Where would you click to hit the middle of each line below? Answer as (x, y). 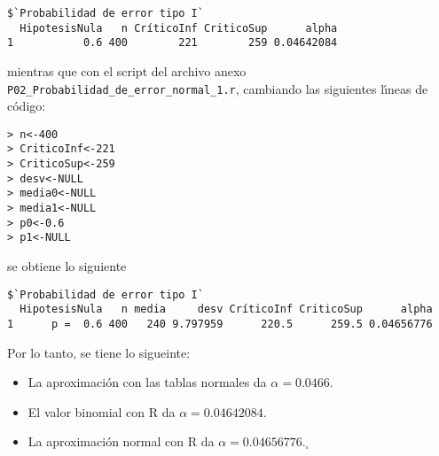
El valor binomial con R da (102, 411)
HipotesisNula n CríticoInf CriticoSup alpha (179, 28)
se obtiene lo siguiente (67, 266)
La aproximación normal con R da (121, 441)
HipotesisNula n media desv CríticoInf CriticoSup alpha (226, 309)
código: (27, 106)
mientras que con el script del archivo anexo (127, 70)
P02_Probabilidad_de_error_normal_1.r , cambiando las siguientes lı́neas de (218, 88)
